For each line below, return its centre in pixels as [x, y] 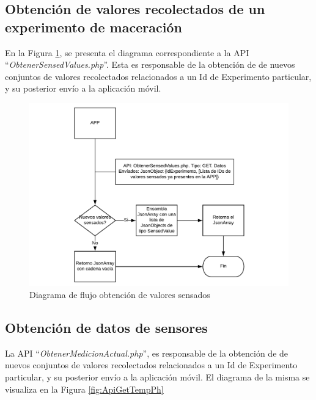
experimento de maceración [94, 27]
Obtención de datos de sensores [106, 327]
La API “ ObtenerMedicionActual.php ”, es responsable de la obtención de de [147, 353]
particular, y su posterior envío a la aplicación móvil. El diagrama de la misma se [157, 376]
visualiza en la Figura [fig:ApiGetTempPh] [84, 389]
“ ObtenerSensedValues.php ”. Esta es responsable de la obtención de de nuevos [150, 64]
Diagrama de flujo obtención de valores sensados [120, 294]
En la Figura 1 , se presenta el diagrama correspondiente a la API [127, 52]
